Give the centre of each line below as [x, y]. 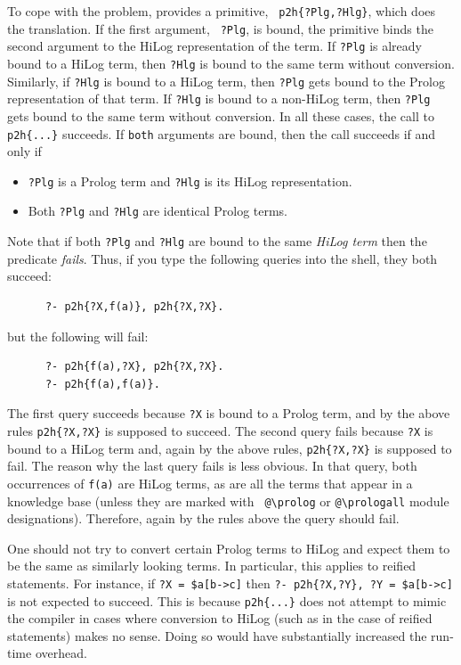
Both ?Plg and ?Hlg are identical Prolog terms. [158, 211]
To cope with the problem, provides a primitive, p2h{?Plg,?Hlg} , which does [222, 11]
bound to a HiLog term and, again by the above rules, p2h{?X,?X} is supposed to [230, 448]
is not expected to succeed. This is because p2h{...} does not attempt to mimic [227, 600]
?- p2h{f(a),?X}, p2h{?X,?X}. [134, 367]
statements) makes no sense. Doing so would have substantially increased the [217, 635]
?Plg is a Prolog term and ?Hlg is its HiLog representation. [190, 181]
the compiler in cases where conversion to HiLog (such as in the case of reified [220, 618]
